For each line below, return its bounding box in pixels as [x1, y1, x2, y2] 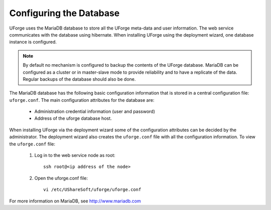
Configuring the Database [9, 8, 120, 19]
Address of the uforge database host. [34, 115, 112, 121]
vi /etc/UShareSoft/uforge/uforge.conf [43, 187, 142, 192]
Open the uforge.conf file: [34, 175, 88, 181]
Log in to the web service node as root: [34, 152, 115, 158]
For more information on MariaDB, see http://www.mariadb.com [9, 198, 141, 204]
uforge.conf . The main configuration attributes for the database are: [9, 97, 155, 103]
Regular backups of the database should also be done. [23, 76, 136, 82]
